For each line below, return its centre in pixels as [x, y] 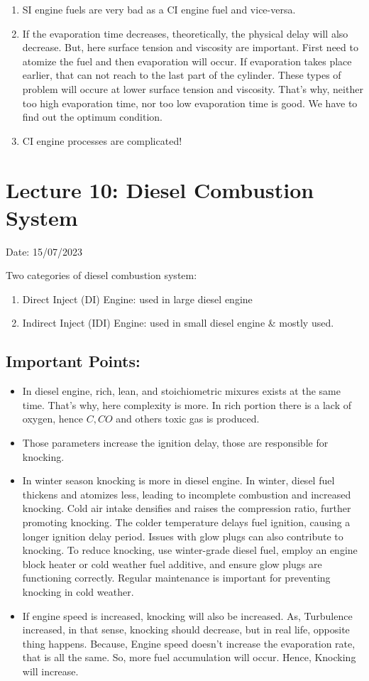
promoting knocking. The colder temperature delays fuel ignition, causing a [186, 522]
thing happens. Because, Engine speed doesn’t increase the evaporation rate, [189, 643]
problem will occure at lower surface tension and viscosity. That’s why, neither [193, 88]
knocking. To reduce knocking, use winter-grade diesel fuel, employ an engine [190, 550]
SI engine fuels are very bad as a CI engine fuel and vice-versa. [159, 9]
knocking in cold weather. [78, 591]
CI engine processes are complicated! [102, 140]
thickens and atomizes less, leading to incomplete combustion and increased [187, 494]
